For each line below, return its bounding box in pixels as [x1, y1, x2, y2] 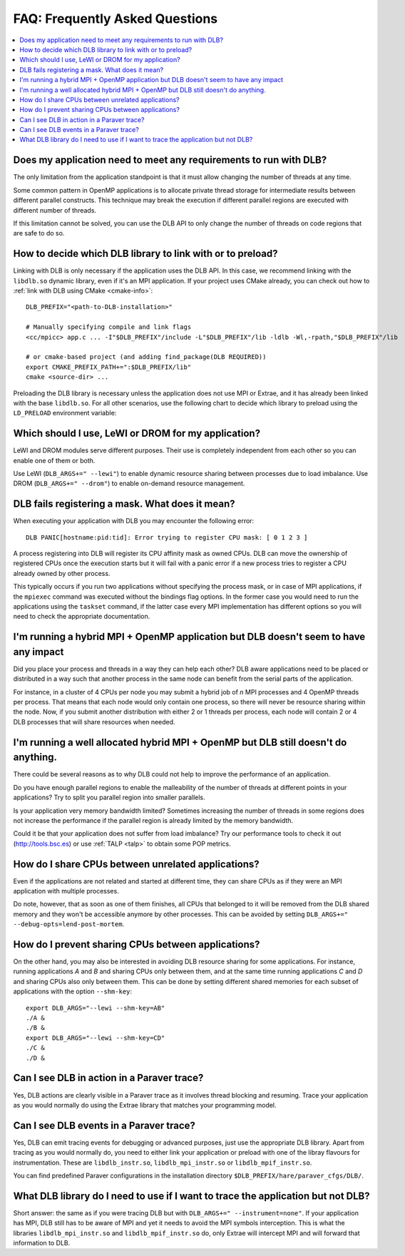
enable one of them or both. [13, 456, 96, 465]
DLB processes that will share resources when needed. [13, 717, 175, 726]
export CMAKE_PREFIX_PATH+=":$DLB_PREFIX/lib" [26, 363, 192, 371]
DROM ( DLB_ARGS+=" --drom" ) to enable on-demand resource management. [13, 479, 245, 488]
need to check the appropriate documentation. [13, 612, 150, 621]
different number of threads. [13, 206, 96, 214]
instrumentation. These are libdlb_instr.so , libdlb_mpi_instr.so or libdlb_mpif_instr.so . [13, 1158, 312, 1167]
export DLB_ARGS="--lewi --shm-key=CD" [26, 1033, 165, 1042]
